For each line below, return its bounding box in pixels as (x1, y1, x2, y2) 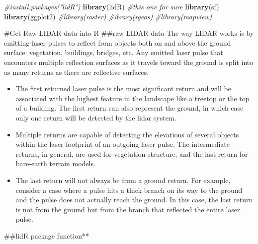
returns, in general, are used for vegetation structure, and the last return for (15, 148, 248, 159)
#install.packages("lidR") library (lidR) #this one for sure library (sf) (4, 1, 219, 11)
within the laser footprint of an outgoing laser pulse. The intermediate (15, 139, 230, 149)
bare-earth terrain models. (15, 158, 95, 169)
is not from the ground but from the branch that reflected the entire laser (15, 204, 240, 214)
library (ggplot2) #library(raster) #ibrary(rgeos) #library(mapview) (4, 11, 212, 21)
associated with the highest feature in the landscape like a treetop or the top (15, 93, 250, 103)
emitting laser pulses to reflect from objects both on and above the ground (4, 37, 231, 48)
